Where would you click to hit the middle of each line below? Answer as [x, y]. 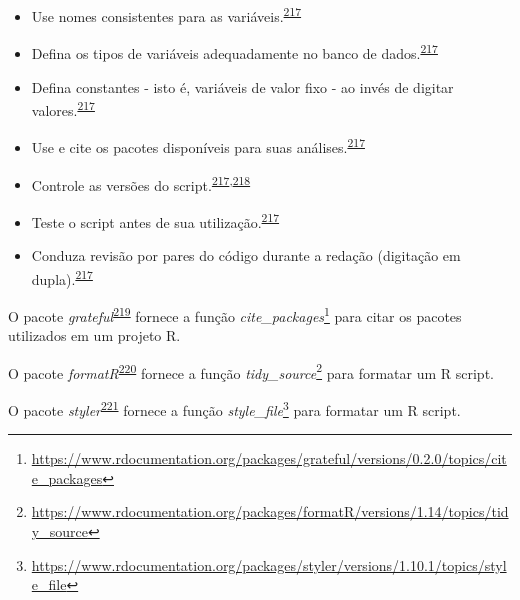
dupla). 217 [62, 277]
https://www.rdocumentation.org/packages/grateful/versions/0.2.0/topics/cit [269, 458]
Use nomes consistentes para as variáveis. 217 [166, 14]
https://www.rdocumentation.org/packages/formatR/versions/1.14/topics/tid [270, 511]
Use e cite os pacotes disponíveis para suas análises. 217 [198, 145]
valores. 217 [63, 108]
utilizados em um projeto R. [94, 335]
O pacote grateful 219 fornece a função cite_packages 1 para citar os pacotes [235, 314]
